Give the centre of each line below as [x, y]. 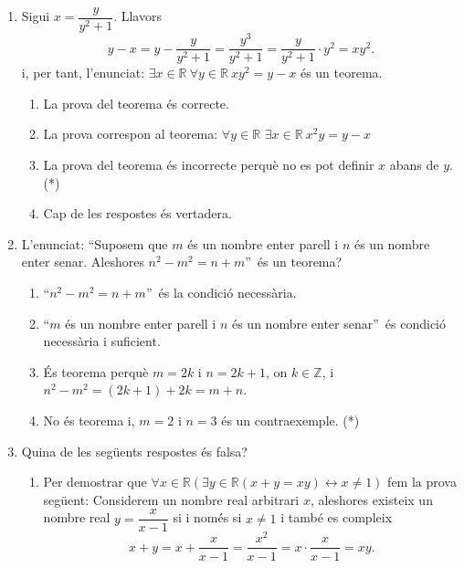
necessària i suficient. [102, 341]
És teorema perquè [96, 371]
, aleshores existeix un [371, 499]
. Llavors [137, 16]
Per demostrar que [95, 482]
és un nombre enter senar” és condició [339, 323]
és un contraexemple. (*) [290, 420]
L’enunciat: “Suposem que [95, 243]
